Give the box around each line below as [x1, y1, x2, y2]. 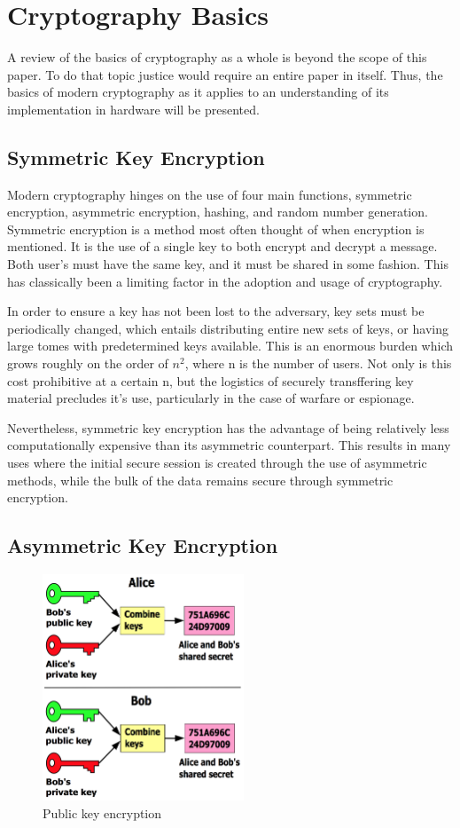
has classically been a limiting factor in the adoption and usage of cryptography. [7, 272, 443, 290]
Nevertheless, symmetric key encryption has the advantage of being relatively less [7, 418, 449, 437]
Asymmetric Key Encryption [7, 532, 278, 559]
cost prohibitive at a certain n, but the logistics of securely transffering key [7, 371, 414, 390]
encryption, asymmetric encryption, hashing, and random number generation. [7, 202, 428, 221]
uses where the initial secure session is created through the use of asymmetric [7, 453, 427, 472]
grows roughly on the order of [7, 354, 168, 373]
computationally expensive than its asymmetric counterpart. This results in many [7, 436, 451, 454]
